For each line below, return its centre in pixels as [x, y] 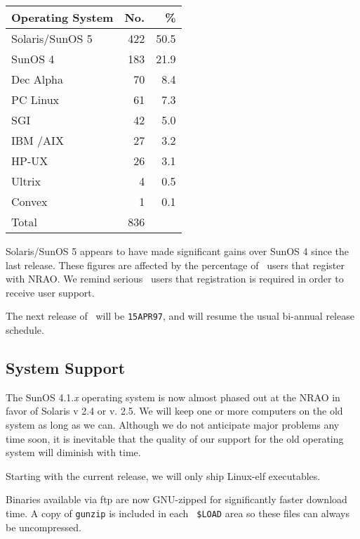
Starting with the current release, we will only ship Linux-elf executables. [163, 475]
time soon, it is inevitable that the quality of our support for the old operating [175, 438]
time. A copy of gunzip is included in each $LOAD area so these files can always [178, 513]
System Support [66, 368]
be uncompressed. [44, 527]
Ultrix [26, 181]
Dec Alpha [38, 79]
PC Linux [35, 99]
